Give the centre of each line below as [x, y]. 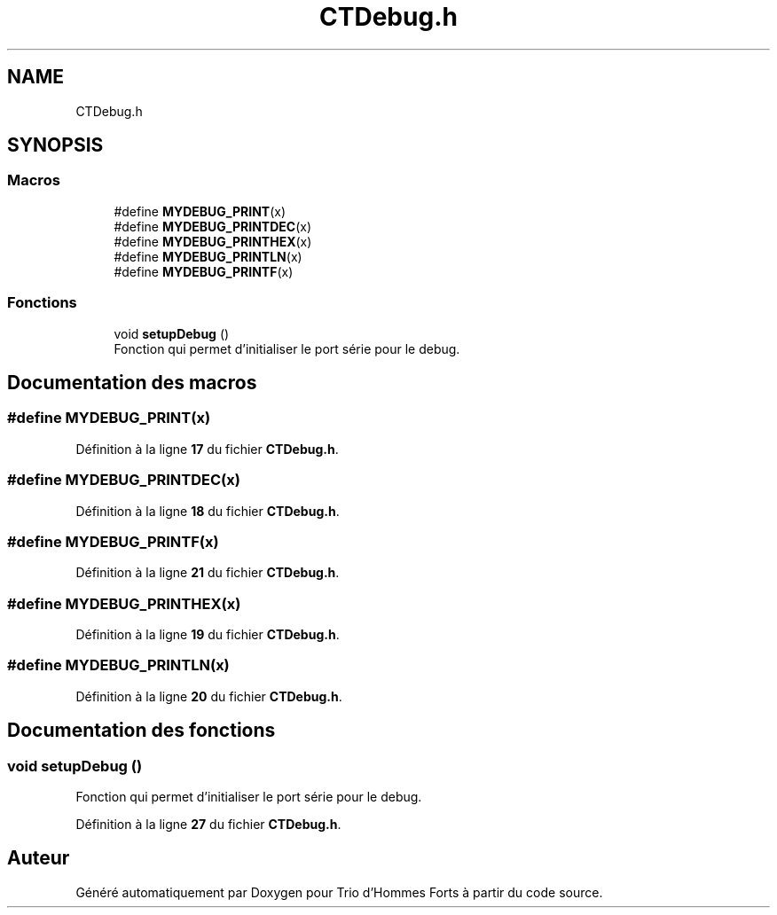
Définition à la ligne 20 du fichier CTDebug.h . [209, 696]
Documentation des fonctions [141, 731]
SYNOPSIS [55, 145]
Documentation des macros [132, 382]
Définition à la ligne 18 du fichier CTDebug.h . [208, 511]
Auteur [39, 858]
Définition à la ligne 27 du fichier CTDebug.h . [208, 824]
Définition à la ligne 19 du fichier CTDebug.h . [208, 635]
